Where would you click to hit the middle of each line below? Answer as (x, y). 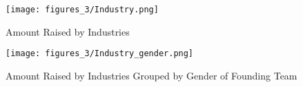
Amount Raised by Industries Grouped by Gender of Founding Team (151, 75)
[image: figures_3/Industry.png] (82, 10)
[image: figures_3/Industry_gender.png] (100, 54)
